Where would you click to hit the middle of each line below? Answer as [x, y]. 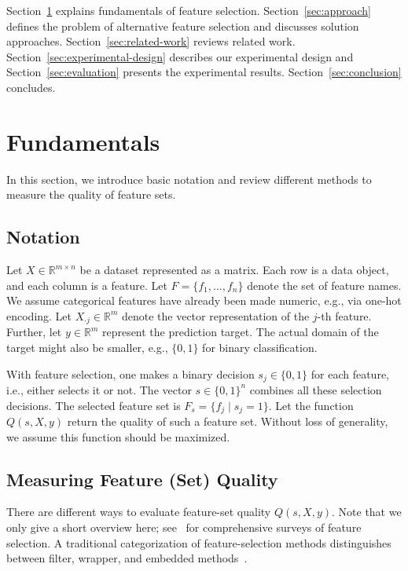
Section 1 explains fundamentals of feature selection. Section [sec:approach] [189, 10]
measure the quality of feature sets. [91, 194]
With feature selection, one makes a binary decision [130, 373]
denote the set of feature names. [324, 285]
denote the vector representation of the [215, 315]
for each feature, [350, 373]
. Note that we [367, 512]
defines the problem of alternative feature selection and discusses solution [183, 26]
